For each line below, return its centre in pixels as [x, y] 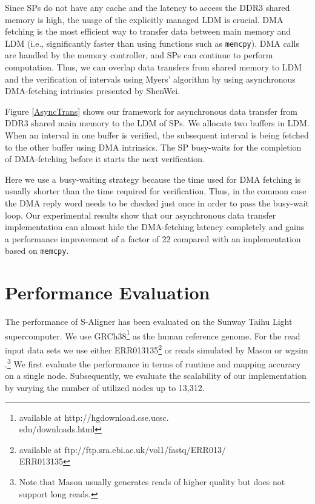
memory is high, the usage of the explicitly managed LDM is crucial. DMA [144, 19]
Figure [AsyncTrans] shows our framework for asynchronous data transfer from [151, 111]
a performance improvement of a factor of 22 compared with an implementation [153, 238]
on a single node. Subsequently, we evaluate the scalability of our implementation [156, 376]
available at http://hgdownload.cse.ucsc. [94, 417]
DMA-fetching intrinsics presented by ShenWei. [93, 91]
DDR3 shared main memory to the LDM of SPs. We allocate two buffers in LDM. [157, 123]
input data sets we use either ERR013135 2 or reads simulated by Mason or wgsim [157, 349]
